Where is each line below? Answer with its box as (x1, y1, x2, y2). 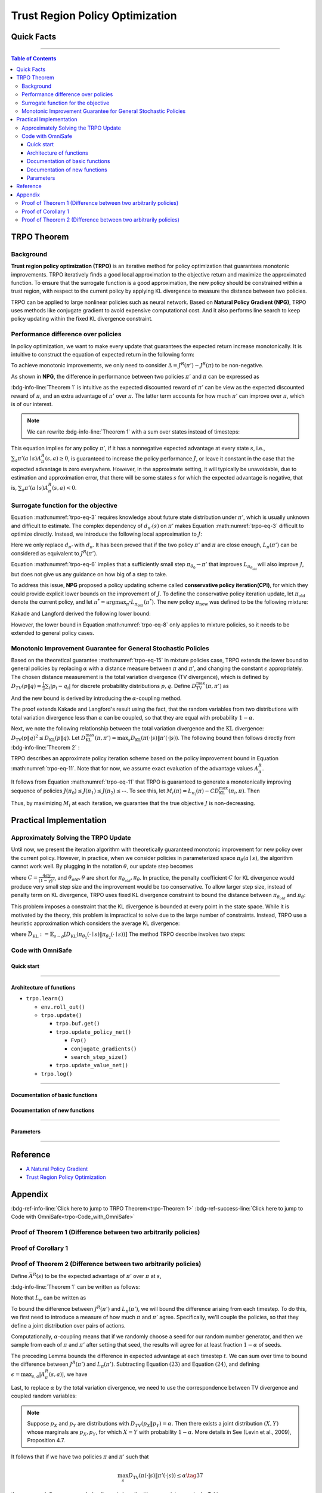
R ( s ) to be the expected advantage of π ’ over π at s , (33, 1271, 162, 1279)
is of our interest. (11, 400, 53, 407)
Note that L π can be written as (11, 1294, 86, 1303)
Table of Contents (11, 54, 57, 62)
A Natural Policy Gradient (26, 1165, 88, 1172)
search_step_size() (70, 1053, 128, 1060)
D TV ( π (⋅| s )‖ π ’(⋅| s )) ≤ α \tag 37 (128, 1472, 203, 1480)
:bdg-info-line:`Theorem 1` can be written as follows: (11, 1283, 140, 1290)
